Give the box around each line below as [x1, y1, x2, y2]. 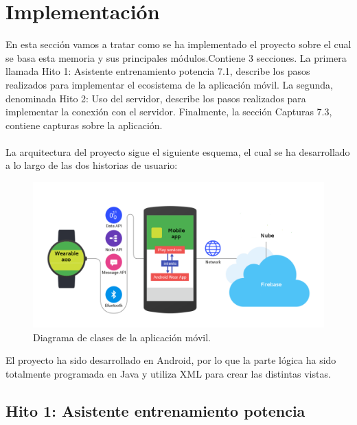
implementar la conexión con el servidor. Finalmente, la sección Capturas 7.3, [5, 104, 332, 119]
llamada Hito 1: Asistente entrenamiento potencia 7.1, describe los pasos [5, 64, 310, 78]
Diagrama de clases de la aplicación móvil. [33, 330, 211, 344]
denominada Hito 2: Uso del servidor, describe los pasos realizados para [5, 91, 306, 105]
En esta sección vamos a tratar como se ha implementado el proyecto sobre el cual [5, 37, 352, 51]
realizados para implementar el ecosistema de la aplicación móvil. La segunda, [5, 77, 333, 91]
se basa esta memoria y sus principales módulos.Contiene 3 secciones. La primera [5, 50, 347, 65]
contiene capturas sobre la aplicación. [5, 117, 163, 132]
